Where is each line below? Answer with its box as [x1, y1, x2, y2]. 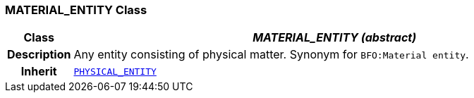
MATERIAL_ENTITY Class [5, 3, 147, 17]
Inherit [20, 64, 57, 79]
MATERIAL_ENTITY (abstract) [253, 30, 417, 45]
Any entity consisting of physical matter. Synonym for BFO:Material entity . [73, 47, 469, 62]
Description [7, 47, 71, 62]
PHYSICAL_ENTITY [73, 66, 157, 77]
